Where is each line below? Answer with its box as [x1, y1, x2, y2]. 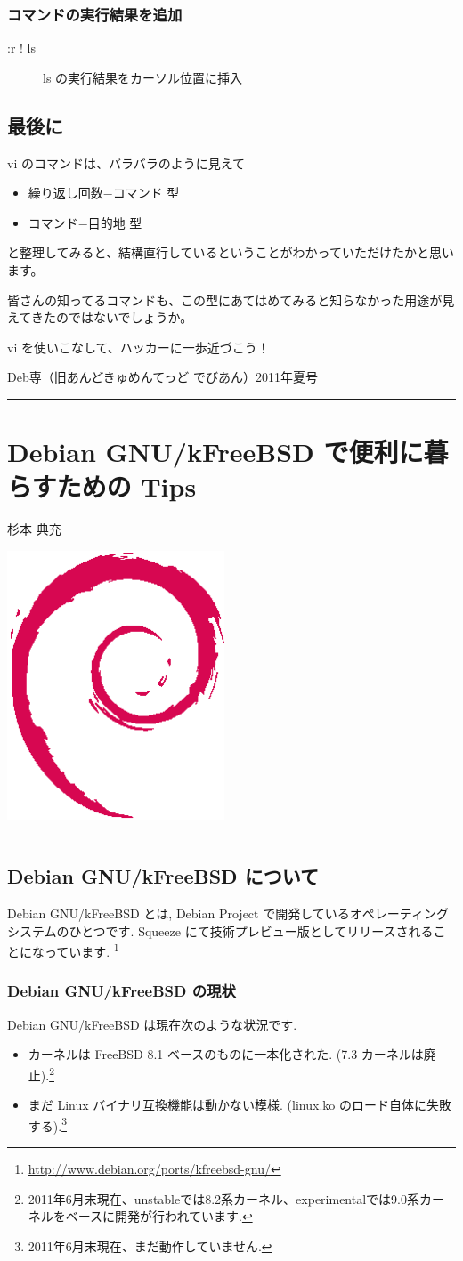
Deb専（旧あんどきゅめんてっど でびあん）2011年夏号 [7, 368, 318, 386]
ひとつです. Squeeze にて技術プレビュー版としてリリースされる [69, 921, 434, 940]
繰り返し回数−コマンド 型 [28, 183, 180, 202]
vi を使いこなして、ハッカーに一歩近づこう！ [7, 337, 270, 356]
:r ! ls [7, 38, 37, 57]
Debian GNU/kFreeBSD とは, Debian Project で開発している [7, 904, 350, 923]
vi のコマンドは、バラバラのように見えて [7, 153, 246, 172]
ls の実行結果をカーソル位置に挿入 [43, 68, 243, 86]
